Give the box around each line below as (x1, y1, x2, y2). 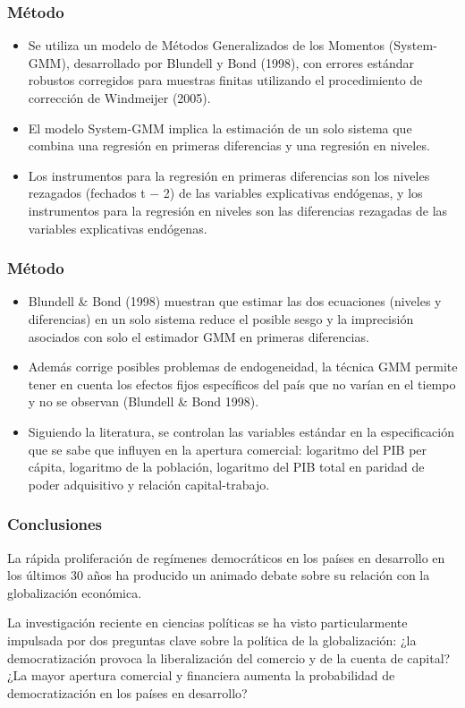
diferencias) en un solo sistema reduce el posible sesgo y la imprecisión (28, 309, 414, 328)
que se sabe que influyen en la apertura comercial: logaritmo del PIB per (28, 439, 427, 458)
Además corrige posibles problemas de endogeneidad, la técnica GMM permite (28, 357, 458, 376)
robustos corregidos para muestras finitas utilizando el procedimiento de (28, 71, 423, 90)
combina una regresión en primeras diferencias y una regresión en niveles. (28, 136, 430, 155)
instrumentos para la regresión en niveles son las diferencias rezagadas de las (28, 200, 448, 219)
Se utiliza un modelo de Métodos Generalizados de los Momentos (28, 36, 385, 55)
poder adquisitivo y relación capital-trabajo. (28, 474, 270, 493)
